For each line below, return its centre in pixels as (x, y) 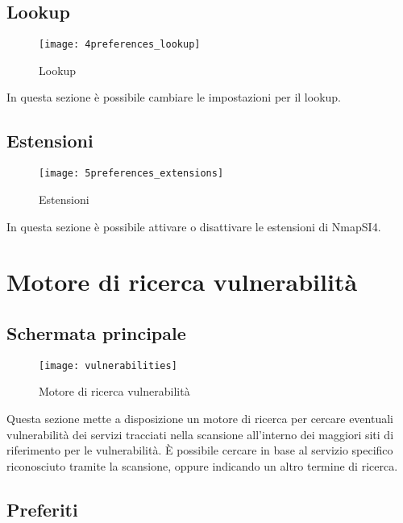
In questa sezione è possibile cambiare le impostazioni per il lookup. (174, 97)
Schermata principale (96, 332)
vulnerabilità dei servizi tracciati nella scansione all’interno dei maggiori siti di (200, 434)
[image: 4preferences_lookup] (120, 45)
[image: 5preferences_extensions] (131, 174)
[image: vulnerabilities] (108, 365)
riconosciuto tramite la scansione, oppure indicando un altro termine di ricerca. (202, 465)
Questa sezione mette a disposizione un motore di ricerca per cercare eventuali (200, 418)
